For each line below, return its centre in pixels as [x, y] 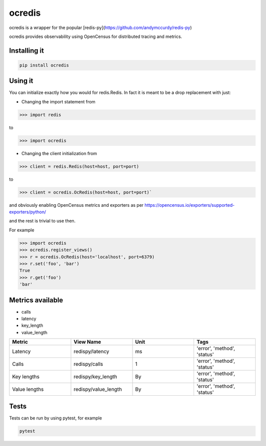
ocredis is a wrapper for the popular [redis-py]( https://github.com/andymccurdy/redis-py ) [100, 28]
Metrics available [36, 300]
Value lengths [28, 389]
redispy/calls [88, 364]
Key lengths [26, 377]
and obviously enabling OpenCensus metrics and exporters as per [76, 205]
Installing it [27, 50]
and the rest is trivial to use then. [42, 221]
